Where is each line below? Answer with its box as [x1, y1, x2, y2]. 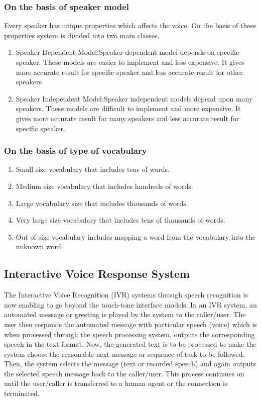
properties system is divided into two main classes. [4, 30, 160, 40]
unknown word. [16, 241, 63, 252]
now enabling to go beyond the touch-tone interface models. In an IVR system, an [4, 299, 257, 310]
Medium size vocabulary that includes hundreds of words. [16, 180, 193, 191]
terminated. [4, 388, 40, 398]
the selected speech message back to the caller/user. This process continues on [4, 368, 244, 378]
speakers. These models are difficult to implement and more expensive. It [16, 103, 241, 114]
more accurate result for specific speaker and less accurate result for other [16, 66, 243, 77]
